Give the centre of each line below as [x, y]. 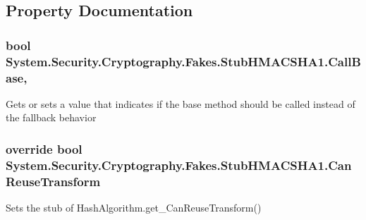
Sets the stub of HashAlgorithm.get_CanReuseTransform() [134, 208]
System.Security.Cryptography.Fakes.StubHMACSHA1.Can [179, 165]
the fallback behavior [51, 117]
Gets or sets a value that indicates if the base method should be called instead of [181, 103]
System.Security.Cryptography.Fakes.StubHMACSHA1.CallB [183, 61]
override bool [44, 148]
